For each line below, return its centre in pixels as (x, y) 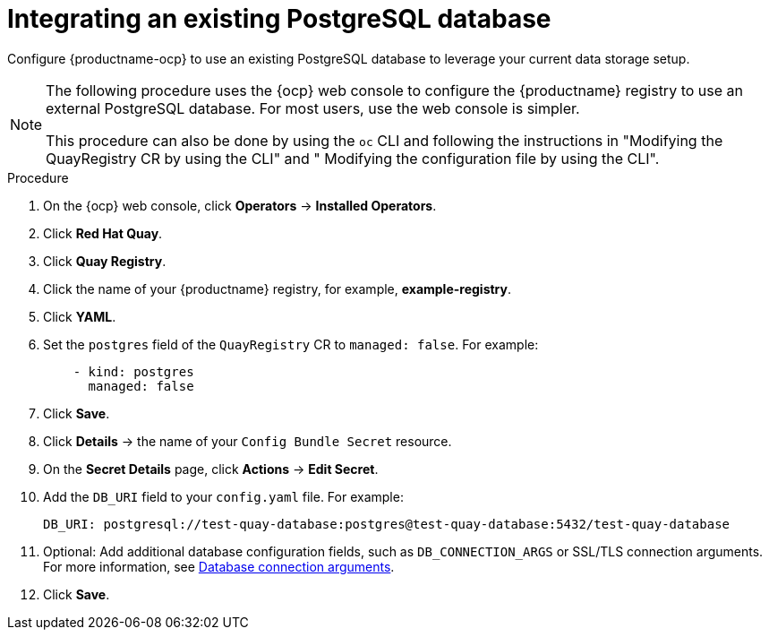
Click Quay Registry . (105, 261)
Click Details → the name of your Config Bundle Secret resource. (248, 441)
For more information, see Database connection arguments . (219, 566)
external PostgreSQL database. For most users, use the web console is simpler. (313, 108)
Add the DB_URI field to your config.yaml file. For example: (223, 496)
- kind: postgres (133, 371)
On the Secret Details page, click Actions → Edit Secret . (211, 469)
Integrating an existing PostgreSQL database (279, 19)
